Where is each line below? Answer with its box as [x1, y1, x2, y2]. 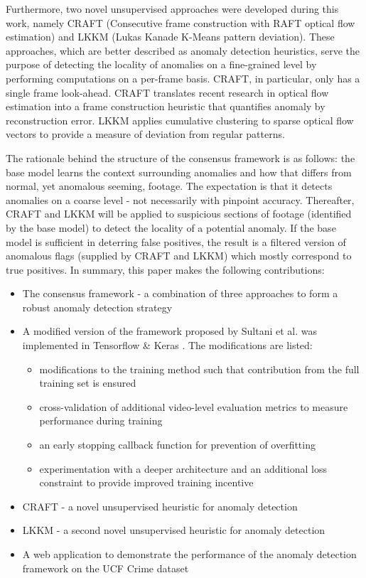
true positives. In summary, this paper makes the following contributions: [6, 262, 325, 277]
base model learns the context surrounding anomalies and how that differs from [6, 164, 352, 179]
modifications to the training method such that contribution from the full [39, 361, 360, 376]
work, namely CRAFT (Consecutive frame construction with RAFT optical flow [6, 15, 355, 30]
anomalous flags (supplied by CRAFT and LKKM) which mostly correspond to [6, 248, 352, 263]
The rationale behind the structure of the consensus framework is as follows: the [6, 150, 355, 165]
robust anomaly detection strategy [22, 299, 173, 314]
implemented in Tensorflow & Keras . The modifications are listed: [22, 338, 313, 353]
